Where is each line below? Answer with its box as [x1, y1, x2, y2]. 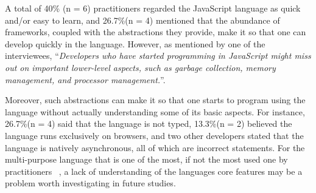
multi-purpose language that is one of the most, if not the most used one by [5, 153, 288, 166]
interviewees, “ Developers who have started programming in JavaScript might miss [5, 49, 311, 62]
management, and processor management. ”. [5, 73, 166, 86]
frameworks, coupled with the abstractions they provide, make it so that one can [5, 25, 306, 38]
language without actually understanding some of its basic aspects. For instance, [5, 105, 305, 118]
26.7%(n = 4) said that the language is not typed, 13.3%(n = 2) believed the [5, 117, 292, 130]
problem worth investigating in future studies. [5, 177, 176, 189]
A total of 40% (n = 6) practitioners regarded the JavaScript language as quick [5, 2, 301, 14]
